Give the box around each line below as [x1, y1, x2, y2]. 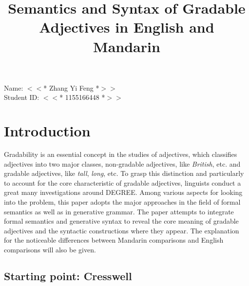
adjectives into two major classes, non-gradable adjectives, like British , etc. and [4, 158, 241, 169]
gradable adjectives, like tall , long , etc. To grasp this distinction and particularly [4, 168, 244, 178]
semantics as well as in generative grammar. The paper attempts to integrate [4, 206, 234, 216]
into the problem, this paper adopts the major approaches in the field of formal [4, 197, 241, 207]
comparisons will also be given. [4, 245, 96, 254]
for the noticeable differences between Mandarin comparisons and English [4, 235, 224, 245]
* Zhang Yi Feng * [43, 82, 99, 93]
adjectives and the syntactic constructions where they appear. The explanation [4, 225, 239, 235]
